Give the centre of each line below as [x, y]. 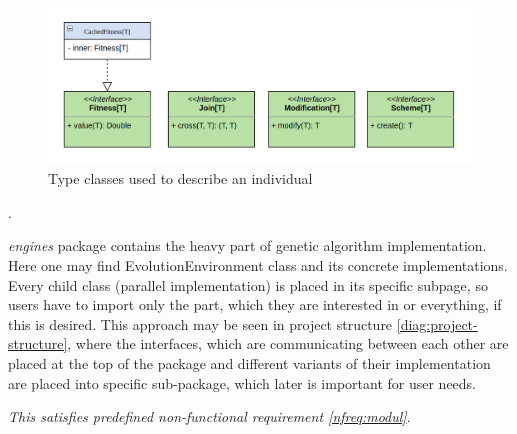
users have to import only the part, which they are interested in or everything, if [255, 304]
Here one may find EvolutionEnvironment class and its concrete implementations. [258, 265]
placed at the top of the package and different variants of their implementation [249, 363]
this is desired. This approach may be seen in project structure [200, 323]
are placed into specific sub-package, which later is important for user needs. [242, 382]
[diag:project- [437, 323]
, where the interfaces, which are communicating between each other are [288, 343]
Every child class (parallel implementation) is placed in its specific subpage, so [248, 284]
